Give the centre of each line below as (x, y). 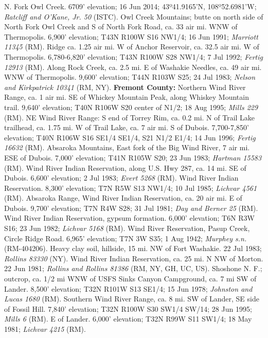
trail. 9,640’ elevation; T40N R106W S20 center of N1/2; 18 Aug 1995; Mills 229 (131, 107)
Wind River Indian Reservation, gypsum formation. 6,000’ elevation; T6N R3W (129, 218)
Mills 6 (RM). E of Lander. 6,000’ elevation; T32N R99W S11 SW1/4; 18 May (128, 319)
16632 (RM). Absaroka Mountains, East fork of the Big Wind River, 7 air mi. (127, 147)
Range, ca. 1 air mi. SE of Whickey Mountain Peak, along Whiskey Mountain (127, 97)
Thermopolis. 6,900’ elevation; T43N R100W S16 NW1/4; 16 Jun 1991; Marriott (131, 36)
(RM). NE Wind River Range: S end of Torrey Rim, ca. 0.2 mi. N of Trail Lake (130, 117)
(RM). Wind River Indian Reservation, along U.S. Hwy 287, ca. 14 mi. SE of (125, 167)
